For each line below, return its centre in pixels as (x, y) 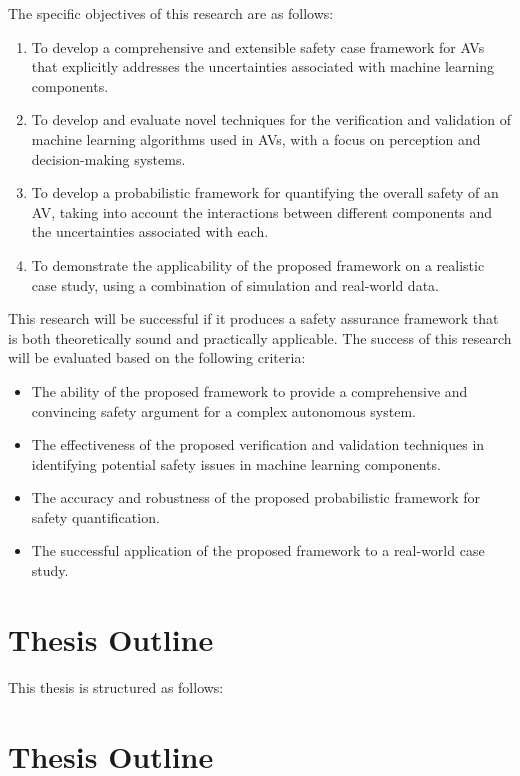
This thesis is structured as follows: (116, 686)
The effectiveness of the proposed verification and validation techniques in (258, 444)
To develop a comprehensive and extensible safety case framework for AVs (258, 46)
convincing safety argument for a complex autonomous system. (223, 410)
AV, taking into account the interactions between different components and (262, 211)
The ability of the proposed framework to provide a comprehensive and (249, 390)
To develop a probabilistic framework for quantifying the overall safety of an (265, 192)
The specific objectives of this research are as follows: (171, 13)
